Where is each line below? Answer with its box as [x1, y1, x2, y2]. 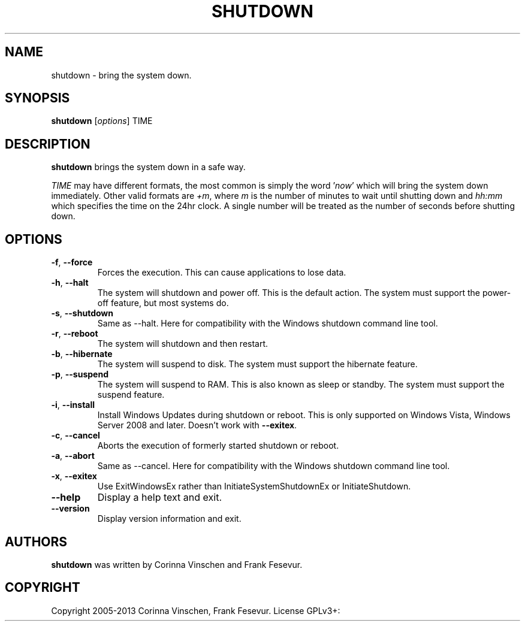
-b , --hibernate [51, 349, 113, 359]
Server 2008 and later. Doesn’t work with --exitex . [97, 420, 297, 431]
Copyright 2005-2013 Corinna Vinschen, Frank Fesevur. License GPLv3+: [51, 605, 340, 616]
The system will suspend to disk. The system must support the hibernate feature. [97, 359, 418, 370]
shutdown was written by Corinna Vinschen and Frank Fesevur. [51, 559, 303, 570]
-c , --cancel [51, 430, 100, 441]
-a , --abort [51, 450, 95, 461]
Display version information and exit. [97, 513, 242, 524]
